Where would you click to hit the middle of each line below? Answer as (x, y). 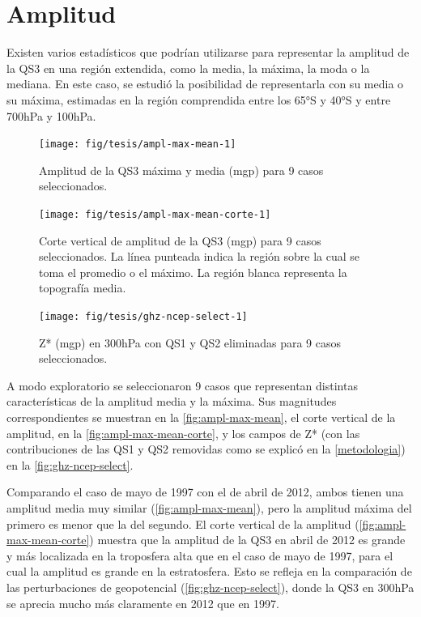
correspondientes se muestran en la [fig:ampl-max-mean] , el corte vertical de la (201, 417)
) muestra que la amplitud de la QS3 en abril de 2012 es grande (247, 540)
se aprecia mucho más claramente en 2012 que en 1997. (143, 603)
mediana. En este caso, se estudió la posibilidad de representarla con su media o (205, 84)
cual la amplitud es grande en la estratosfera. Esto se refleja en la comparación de (209, 571)
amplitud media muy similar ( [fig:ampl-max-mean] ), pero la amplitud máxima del (209, 507)
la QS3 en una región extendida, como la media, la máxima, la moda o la (188, 68)
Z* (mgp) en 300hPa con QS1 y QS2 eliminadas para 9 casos (190, 342)
